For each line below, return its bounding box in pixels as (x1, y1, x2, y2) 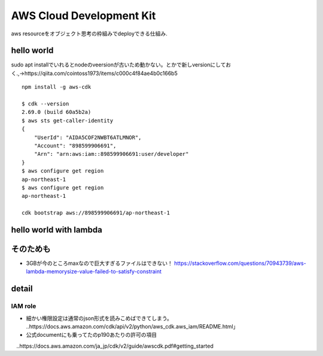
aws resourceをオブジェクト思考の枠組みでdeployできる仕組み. (11, 30, 167, 37)
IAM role (11, 302, 36, 310)
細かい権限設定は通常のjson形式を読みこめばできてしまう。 (26, 315, 173, 322)
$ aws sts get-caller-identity (22, 117, 114, 124)
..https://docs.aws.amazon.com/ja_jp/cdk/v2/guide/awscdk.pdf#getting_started (16, 342, 214, 349)
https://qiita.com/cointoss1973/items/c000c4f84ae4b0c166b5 (24, 70, 178, 77)
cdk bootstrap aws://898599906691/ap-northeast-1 (22, 210, 170, 216)
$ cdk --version (22, 101, 69, 107)
